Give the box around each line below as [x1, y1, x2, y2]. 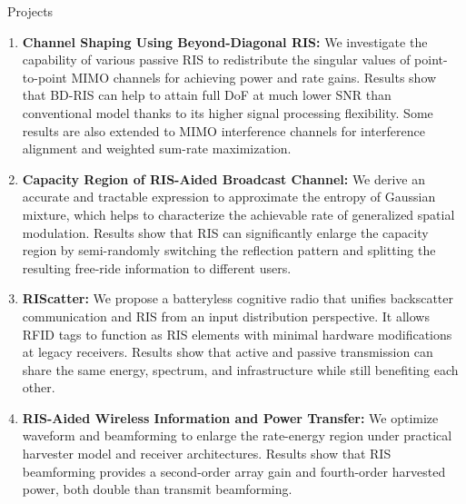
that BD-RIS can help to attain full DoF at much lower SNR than [22, 85, 392, 104]
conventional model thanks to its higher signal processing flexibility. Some [22, 103, 433, 122]
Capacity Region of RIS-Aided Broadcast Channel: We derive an [22, 169, 426, 188]
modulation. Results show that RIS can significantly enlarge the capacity [22, 222, 429, 242]
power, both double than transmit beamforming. [22, 479, 292, 499]
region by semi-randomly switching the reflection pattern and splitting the [22, 241, 436, 260]
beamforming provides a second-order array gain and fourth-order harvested [22, 461, 446, 480]
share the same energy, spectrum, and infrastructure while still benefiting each [22, 360, 459, 379]
